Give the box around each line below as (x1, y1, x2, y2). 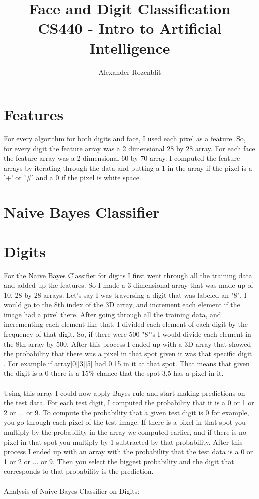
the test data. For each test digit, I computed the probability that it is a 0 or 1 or (4, 397, 254, 408)
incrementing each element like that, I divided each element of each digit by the (4, 319, 248, 329)
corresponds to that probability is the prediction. (4, 466, 154, 476)
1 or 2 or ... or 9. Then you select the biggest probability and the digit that (4, 456, 234, 466)
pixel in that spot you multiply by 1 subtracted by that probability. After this (4, 436, 243, 447)
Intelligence (89, 37, 170, 58)
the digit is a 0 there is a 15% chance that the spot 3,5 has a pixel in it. (4, 368, 224, 378)
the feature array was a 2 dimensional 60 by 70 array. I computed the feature (4, 153, 240, 163)
